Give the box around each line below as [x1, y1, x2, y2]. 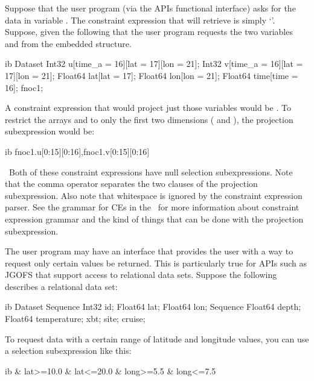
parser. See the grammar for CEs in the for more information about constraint [5, 201, 300, 213]
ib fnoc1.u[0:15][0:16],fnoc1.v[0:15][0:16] [5, 145, 150, 157]
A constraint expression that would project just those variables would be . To [5, 101, 291, 114]
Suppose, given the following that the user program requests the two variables [5, 25, 293, 38]
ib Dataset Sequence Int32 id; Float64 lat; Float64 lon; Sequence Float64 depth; [5, 300, 301, 313]
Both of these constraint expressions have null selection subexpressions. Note [8, 165, 293, 178]
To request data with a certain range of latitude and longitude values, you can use [5, 332, 309, 345]
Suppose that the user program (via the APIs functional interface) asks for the [5, 2, 296, 14]
